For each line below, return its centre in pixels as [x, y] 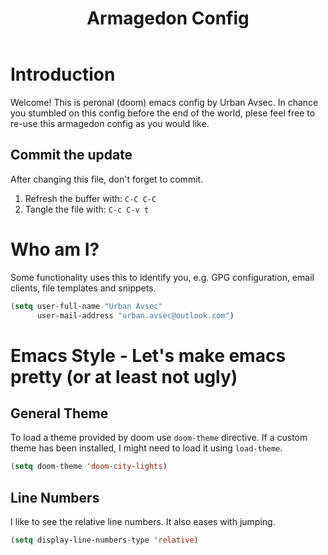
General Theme [59, 413]
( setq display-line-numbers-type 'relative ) [104, 540]
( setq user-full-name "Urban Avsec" [86, 306]
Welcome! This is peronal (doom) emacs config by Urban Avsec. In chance [164, 102]
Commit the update [71, 155]
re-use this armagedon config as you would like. [110, 123]
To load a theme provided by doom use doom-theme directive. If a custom [159, 438]
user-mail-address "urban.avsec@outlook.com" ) [135, 315]
